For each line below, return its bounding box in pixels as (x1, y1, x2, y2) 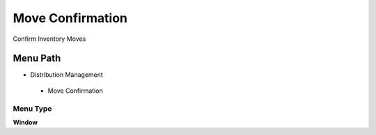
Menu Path (13, 53, 61, 64)
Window (13, 118, 38, 126)
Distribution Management (30, 71, 104, 79)
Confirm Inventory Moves (13, 35, 86, 43)
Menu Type (13, 104, 52, 114)
